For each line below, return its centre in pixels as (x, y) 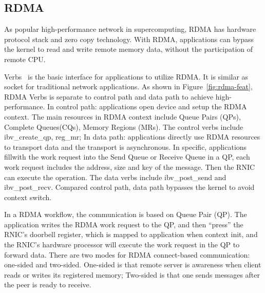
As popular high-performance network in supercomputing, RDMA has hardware (130, 29)
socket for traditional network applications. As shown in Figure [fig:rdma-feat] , (128, 86)
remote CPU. (25, 59)
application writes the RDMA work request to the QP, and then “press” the (124, 224)
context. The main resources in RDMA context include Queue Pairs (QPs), (122, 116)
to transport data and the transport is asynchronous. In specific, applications (126, 146)
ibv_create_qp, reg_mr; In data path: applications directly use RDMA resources (132, 137)
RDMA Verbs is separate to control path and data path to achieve (109, 96)
